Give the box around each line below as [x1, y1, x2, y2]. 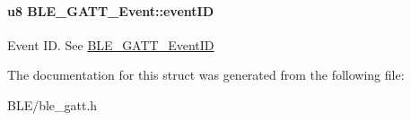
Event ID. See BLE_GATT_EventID [7, 35, 214, 54]
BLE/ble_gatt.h [7, 95, 98, 114]
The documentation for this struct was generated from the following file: [7, 65, 405, 84]
